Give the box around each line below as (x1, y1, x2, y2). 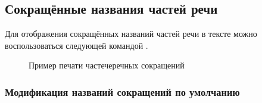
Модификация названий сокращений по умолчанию (5, 84, 240, 99)
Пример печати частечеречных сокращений (29, 59, 185, 71)
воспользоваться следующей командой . (5, 39, 148, 51)
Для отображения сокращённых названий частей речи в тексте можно (5, 27, 257, 40)
